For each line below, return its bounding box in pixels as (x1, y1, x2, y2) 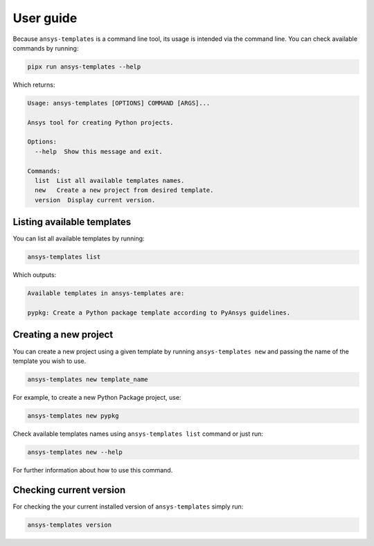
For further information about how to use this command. (12, 466, 173, 474)
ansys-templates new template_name (27, 375, 148, 383)
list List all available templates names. (35, 177, 185, 185)
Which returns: (12, 80, 55, 89)
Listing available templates (12, 216, 132, 228)
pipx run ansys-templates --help (27, 62, 141, 71)
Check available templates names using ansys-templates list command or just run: (12, 430, 263, 438)
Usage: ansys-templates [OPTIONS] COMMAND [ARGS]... (27, 99, 211, 107)
